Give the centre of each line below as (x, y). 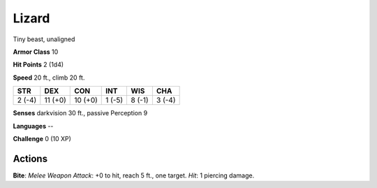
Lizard (31, 18)
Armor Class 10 (36, 52)
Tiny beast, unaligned (44, 39)
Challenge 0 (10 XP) (42, 138)
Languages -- (33, 126)
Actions (30, 158)
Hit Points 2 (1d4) (38, 65)
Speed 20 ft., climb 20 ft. (49, 78)
